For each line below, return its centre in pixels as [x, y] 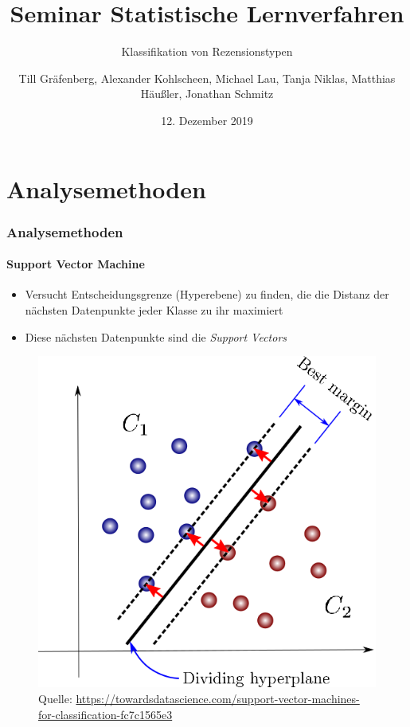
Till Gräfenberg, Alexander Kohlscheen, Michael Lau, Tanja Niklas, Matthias [207, 78]
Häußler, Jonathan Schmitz [207, 94]
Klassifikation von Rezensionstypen [207, 51]
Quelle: [55, 698]
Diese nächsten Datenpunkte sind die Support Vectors [156, 336]
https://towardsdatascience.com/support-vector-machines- [218, 698]
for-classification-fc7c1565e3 [105, 714]
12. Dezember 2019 [207, 120]
